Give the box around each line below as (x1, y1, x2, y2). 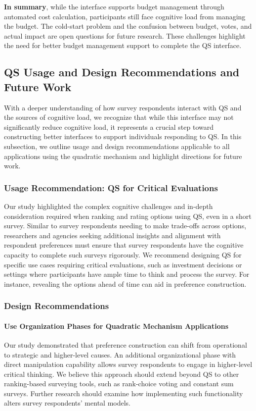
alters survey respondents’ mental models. (4, 398, 130, 408)
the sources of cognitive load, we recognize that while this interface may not (4, 112, 234, 122)
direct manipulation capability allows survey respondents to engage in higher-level (4, 359, 253, 369)
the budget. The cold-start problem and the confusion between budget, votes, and (4, 21, 252, 31)
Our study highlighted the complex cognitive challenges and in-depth (4, 201, 213, 211)
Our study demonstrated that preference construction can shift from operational (4, 339, 247, 350)
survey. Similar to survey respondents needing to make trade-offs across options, (4, 220, 247, 231)
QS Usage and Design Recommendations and (4, 64, 240, 80)
